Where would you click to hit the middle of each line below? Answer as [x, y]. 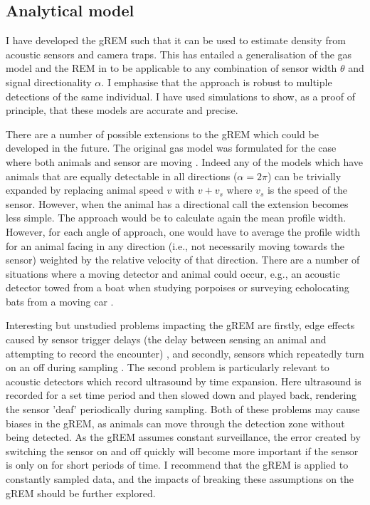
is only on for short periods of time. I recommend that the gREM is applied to [177, 465]
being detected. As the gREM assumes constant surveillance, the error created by [183, 437]
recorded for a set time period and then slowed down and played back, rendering [181, 395]
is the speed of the [307, 190]
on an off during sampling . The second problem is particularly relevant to [168, 367]
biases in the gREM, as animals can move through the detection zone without [175, 423]
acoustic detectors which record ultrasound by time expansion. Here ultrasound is [184, 381]
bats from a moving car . [60, 301]
